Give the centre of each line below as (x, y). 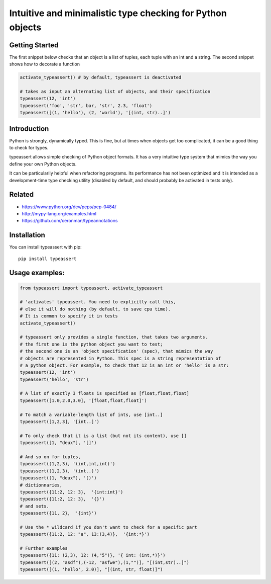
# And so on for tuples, (50, 457)
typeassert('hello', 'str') (54, 379)
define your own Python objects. (43, 164)
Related (22, 194)
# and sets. (35, 506)
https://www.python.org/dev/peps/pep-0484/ (69, 207)
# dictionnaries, (41, 485)
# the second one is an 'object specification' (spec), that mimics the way (116, 351)
